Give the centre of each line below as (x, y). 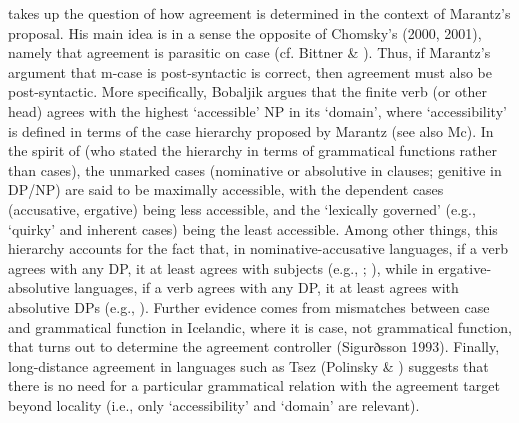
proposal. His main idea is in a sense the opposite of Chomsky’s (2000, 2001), (245, 32)
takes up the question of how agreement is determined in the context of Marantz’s (259, 13)
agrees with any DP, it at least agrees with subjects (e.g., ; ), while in (221, 267)
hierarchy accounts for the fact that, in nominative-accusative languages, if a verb (258, 248)
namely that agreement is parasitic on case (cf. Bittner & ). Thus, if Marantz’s (249, 52)
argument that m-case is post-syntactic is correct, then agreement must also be (250, 71)
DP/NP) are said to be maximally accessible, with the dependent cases (226, 189)
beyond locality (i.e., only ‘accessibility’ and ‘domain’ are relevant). (214, 404)
